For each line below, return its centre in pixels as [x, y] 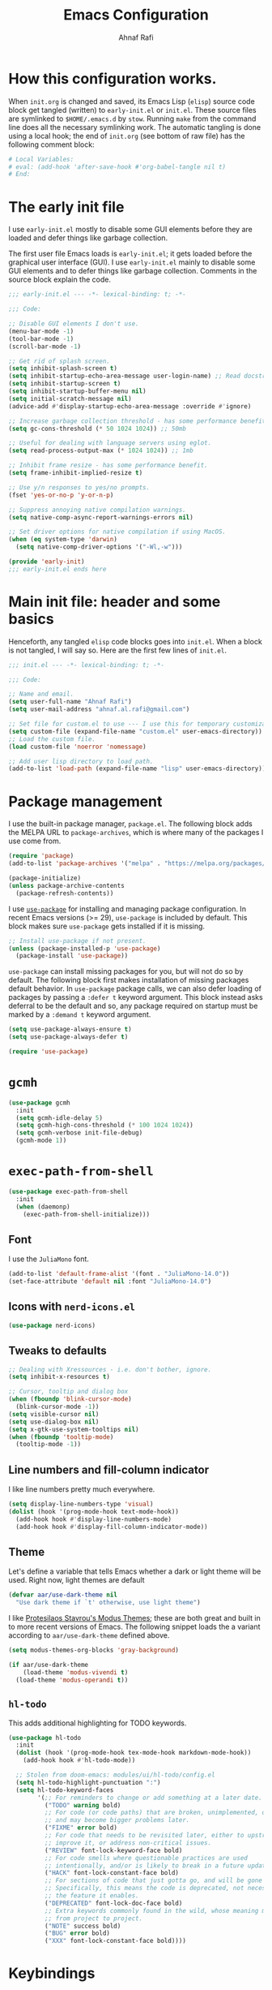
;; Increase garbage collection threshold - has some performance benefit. [139, 421]
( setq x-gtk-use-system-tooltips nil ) [74, 1429]
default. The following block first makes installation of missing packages [129, 980]
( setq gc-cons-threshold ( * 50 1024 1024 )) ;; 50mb [97, 429]
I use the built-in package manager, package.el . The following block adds [130, 824]
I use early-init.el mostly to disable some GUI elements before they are [130, 230]
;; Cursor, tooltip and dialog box [68, 1392]
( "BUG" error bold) [77, 1933]
